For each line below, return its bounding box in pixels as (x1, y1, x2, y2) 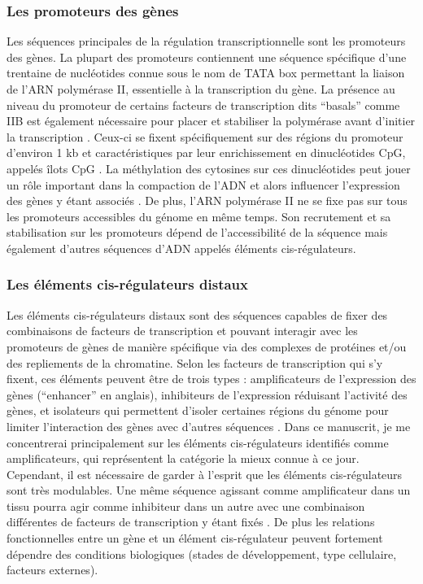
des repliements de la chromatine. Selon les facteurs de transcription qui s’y (7, 354, 383, 371)
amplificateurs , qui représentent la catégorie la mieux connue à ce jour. (7, 450, 360, 467)
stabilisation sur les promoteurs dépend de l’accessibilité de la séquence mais (7, 224, 388, 241)
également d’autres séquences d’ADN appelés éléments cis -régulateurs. (7, 239, 356, 256)
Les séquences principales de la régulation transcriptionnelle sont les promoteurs (7, 33, 406, 50)
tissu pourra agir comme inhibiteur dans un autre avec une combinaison (7, 497, 365, 514)
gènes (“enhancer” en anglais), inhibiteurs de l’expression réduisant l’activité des (7, 386, 408, 403)
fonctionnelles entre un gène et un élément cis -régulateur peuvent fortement (7, 530, 383, 547)
